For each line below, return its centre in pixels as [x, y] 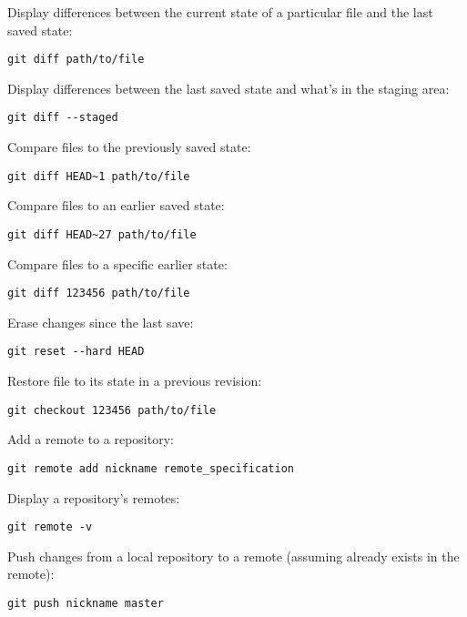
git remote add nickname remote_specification [151, 468]
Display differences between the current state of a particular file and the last [220, 12]
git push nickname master [86, 604]
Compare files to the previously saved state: [129, 147]
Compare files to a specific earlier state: [117, 263]
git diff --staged [63, 118]
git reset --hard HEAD [76, 352]
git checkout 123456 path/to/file [112, 410]
